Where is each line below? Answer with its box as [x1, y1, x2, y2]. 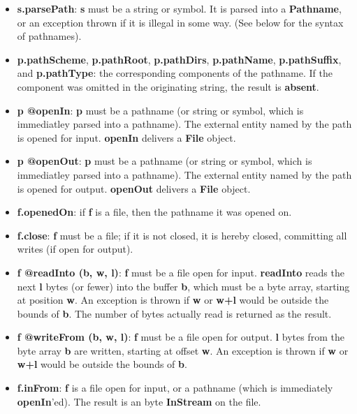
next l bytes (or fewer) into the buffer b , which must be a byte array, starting [17, 279, 350, 293]
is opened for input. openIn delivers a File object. [17, 130, 236, 145]
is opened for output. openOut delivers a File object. [17, 181, 251, 195]
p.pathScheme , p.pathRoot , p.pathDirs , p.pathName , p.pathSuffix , [17, 52, 342, 66]
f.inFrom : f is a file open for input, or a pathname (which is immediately [17, 380, 333, 395]
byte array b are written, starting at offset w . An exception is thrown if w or [17, 343, 349, 357]
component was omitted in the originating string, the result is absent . [17, 79, 319, 94]
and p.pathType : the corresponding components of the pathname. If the [17, 66, 333, 80]
